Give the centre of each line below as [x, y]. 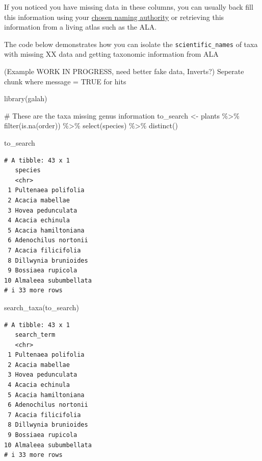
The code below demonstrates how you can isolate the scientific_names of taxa [131, 44]
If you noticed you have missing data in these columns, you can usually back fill [129, 7]
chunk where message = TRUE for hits [65, 81]
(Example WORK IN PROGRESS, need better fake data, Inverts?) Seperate [124, 71]
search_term [35, 335]
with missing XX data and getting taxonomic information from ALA [111, 54]
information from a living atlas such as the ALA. [81, 27]
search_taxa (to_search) [42, 307]
